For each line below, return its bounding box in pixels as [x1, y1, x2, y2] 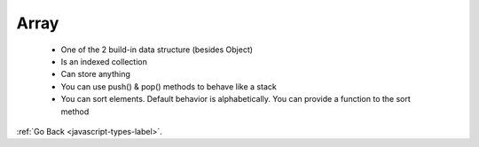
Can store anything [60, 69, 130, 80]
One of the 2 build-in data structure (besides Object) [60, 44, 253, 55]
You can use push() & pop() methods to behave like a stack [60, 81, 277, 92]
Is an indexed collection [60, 56, 148, 66]
